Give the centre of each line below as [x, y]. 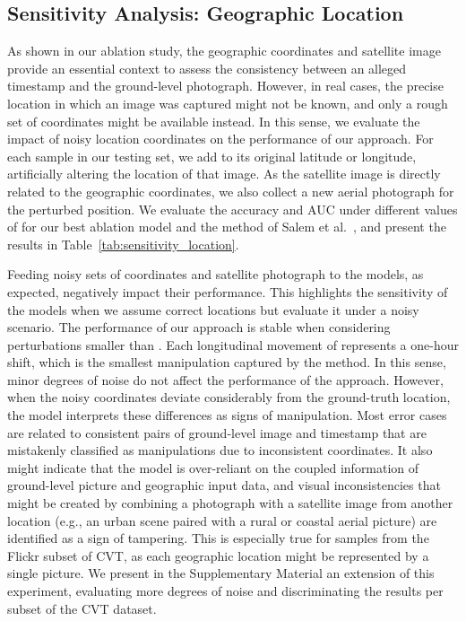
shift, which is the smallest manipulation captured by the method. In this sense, [227, 362]
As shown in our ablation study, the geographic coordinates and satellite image [224, 51]
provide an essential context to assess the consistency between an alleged [207, 68]
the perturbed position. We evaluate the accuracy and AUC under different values [233, 209]
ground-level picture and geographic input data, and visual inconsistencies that [224, 485]
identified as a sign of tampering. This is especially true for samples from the [218, 538]
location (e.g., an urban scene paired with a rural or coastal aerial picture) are [222, 520]
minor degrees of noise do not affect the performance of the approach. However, [225, 379]
